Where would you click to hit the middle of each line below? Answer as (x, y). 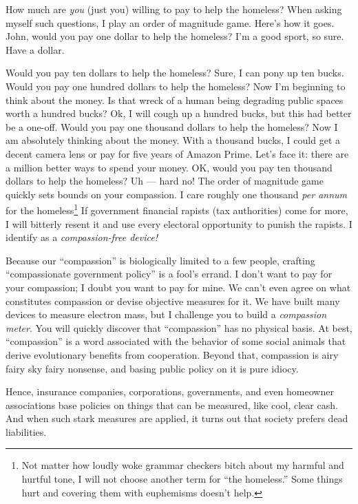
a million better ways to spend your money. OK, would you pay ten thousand (169, 167)
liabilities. (26, 431)
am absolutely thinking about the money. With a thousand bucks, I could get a (173, 140)
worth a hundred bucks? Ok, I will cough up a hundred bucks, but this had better (179, 113)
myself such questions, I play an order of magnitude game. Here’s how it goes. (170, 22)
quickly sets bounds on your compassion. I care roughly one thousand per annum (176, 194)
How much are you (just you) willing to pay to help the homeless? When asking (174, 9)
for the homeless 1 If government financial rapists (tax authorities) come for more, (177, 209)
